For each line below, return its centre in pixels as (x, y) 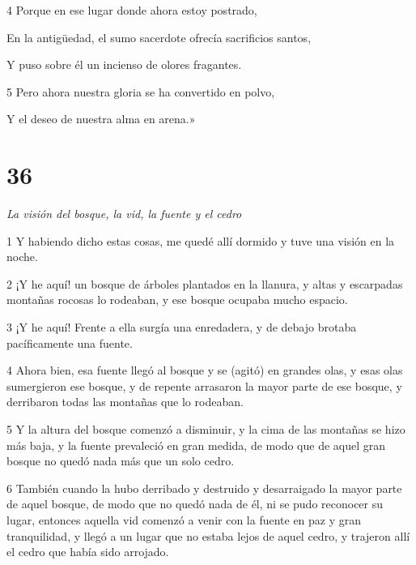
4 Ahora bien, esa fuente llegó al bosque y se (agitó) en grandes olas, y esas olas (205, 370)
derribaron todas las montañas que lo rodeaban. (125, 402)
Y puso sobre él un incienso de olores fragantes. (124, 64)
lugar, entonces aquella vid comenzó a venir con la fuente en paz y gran (184, 520)
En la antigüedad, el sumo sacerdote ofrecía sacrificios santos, (159, 37)
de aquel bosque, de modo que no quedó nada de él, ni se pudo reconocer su (195, 504)
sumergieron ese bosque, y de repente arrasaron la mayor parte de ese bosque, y (204, 385)
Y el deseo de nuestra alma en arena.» (101, 119)
